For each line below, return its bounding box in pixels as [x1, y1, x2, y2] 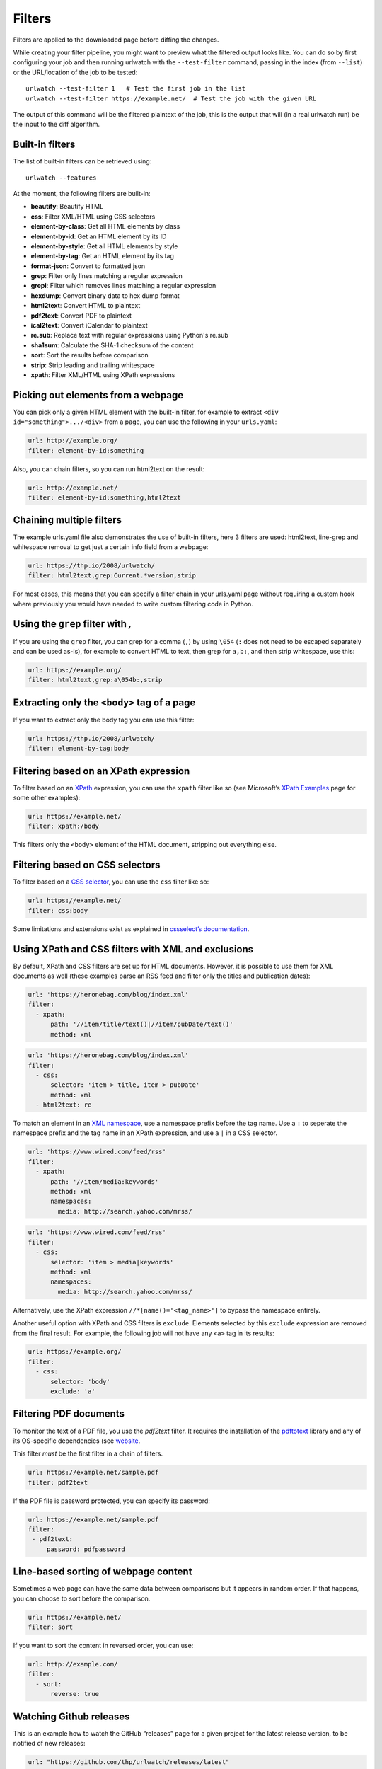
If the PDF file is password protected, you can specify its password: [13, 1497, 210, 1505]
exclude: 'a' [50, 1388, 95, 1395]
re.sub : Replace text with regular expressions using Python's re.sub [30, 331, 229, 340]
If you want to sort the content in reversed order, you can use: [13, 1642, 194, 1650]
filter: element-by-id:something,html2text [28, 494, 182, 502]
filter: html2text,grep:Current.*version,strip [28, 572, 196, 580]
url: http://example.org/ [28, 437, 118, 445]
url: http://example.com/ [28, 1660, 118, 1669]
